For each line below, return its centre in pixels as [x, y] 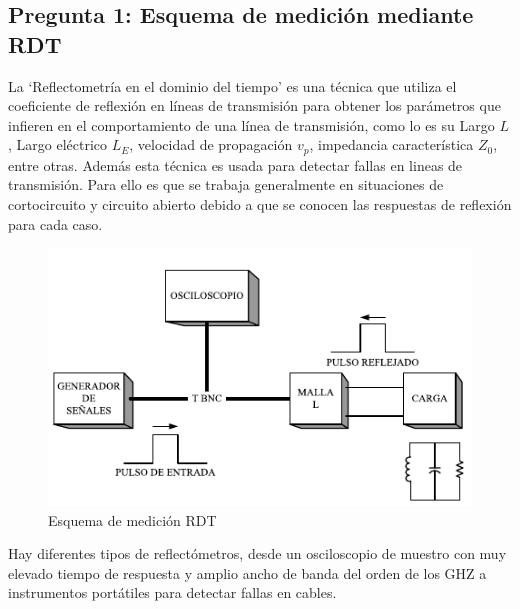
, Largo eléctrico [58, 144]
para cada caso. [55, 223]
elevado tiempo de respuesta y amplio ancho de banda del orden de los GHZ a [247, 572]
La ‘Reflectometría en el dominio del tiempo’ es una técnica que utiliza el [232, 85]
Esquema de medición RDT [132, 519]
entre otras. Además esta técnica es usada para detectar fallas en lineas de [235, 164]
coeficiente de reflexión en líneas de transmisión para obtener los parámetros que [254, 105]
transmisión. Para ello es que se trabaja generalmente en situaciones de [226, 184]
